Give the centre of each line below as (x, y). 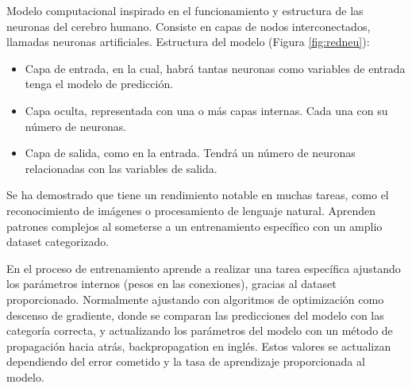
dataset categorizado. (58, 242)
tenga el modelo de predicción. (99, 84)
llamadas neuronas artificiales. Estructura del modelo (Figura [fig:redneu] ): (188, 42)
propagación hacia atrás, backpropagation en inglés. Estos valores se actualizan (199, 346)
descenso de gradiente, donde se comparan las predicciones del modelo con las (195, 315)
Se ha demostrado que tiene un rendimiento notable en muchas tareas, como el (198, 195)
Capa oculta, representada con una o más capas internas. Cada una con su (206, 110)
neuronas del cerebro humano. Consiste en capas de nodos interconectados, (189, 26)
